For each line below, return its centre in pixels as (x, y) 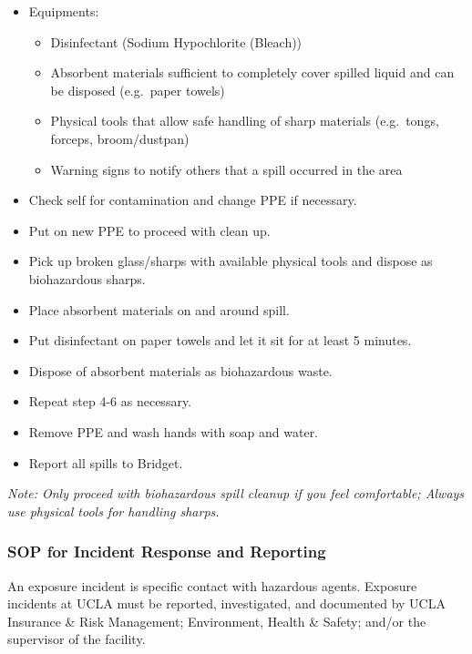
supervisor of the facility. (77, 639)
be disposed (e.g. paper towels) (138, 90)
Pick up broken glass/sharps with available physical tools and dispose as (231, 261)
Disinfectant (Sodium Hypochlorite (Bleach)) (176, 41)
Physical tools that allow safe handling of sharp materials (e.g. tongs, (245, 121)
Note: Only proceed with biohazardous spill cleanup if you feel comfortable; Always (236, 493)
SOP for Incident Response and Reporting (167, 552)
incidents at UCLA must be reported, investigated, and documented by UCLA (226, 603)
